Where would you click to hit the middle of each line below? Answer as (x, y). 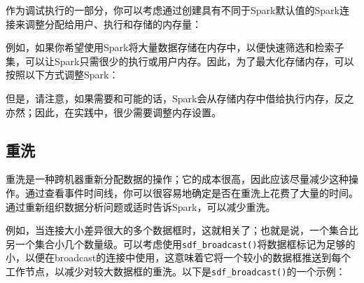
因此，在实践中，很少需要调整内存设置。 (128, 112)
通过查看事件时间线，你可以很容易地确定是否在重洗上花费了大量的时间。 (191, 192)
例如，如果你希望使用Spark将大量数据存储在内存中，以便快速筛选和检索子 (175, 47)
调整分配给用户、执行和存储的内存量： (113, 23)
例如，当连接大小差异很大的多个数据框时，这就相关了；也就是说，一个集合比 (182, 230)
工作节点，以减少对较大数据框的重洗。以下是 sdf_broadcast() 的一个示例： (176, 271)
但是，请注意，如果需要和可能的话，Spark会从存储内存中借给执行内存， (170, 98)
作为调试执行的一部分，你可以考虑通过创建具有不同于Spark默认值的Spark (173, 10)
